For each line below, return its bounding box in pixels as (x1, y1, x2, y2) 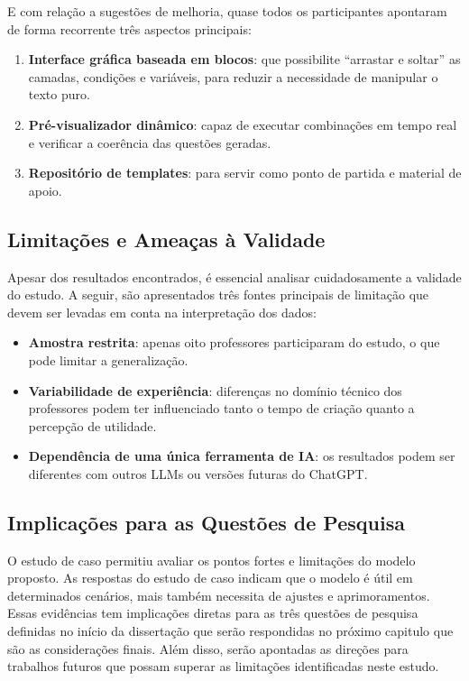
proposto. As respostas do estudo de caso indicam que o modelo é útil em (7, 568, 413, 587)
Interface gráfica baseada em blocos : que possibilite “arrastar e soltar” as (28, 50, 461, 69)
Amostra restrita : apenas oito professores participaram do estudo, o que (28, 333, 440, 352)
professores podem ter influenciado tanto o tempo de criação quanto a (28, 399, 415, 418)
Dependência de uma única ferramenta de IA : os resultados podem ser (28, 446, 455, 465)
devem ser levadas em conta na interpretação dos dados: (7, 302, 317, 321)
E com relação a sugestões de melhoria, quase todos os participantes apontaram (7, 2, 447, 20)
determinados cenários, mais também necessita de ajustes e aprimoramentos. (7, 585, 430, 604)
